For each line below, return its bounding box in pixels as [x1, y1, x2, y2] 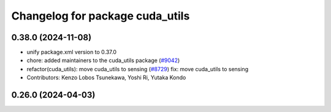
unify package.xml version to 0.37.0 [26, 49, 116, 56]
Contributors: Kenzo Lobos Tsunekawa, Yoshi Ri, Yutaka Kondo [26, 74, 186, 82]
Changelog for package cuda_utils [11, 9, 190, 23]
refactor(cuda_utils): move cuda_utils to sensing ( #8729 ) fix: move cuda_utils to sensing [26, 65, 248, 72]
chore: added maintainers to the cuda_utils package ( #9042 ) [26, 57, 180, 64]
